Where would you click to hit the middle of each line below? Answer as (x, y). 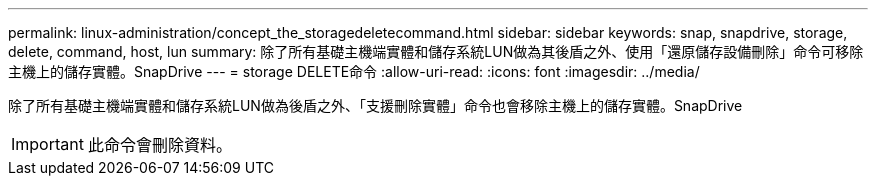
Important (47, 144)
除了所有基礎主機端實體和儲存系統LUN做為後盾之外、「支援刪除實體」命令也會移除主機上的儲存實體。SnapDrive (375, 105)
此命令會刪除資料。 (159, 145)
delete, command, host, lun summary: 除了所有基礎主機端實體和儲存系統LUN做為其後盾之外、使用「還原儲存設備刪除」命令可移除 (436, 51)
